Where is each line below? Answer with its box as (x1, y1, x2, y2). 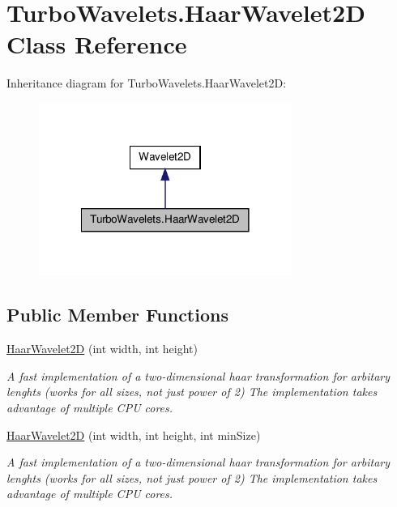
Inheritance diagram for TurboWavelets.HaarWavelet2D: (6, 75, 287, 92)
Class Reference (6, 28, 187, 61)
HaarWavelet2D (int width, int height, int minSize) (6, 426, 261, 443)
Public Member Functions (6, 302, 228, 327)
